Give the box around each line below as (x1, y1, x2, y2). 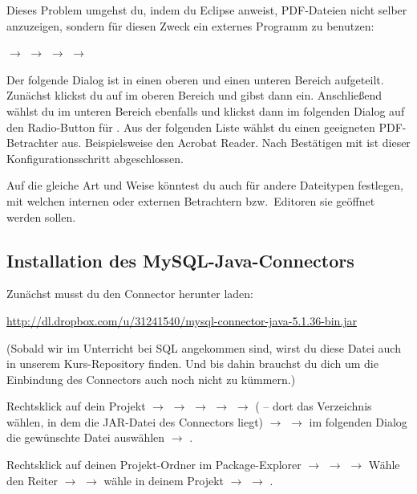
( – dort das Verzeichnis (255, 398, 372, 414)
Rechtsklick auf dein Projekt (6, 398, 146, 414)
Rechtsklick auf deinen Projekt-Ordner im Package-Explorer (6, 456, 302, 473)
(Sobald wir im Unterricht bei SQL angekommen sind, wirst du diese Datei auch (6, 339, 401, 356)
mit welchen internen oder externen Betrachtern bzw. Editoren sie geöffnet (6, 192, 375, 209)
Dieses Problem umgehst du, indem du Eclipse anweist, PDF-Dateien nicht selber (6, 2, 407, 18)
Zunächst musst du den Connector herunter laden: (6, 285, 253, 302)
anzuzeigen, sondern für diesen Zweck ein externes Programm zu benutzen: (6, 17, 374, 34)
